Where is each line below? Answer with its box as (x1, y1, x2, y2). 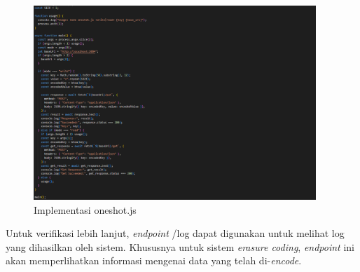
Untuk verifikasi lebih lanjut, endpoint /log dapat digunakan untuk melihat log (6, 226, 345, 240)
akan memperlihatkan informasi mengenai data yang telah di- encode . (6, 253, 302, 268)
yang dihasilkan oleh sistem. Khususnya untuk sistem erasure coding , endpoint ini (6, 239, 354, 254)
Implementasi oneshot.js (34, 202, 137, 217)
